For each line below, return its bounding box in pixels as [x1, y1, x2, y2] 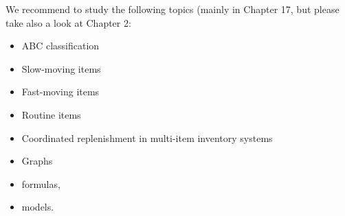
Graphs [21, 154, 53, 168]
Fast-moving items [21, 84, 100, 99]
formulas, [21, 176, 60, 191]
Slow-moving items [21, 61, 101, 75]
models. [21, 200, 54, 214]
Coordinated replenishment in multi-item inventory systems [21, 130, 273, 145]
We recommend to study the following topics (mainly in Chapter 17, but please [5, 2, 340, 16]
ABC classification [21, 38, 100, 53]
